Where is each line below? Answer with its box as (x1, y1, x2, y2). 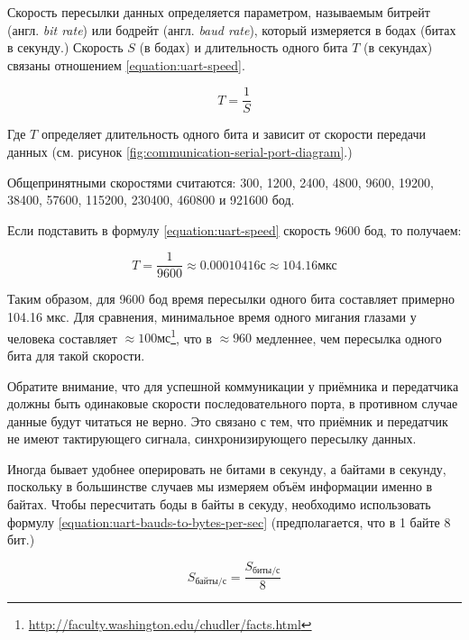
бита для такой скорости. (7, 345, 145, 364)
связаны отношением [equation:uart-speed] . (7, 55, 245, 74)
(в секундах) (363, 38, 433, 57)
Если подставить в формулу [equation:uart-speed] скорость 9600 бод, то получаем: (7, 220, 462, 239)
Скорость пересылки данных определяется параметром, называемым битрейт (7, 3, 430, 21)
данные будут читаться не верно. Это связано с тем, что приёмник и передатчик (7, 411, 448, 430)
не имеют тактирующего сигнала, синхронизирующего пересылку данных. (7, 429, 417, 448)
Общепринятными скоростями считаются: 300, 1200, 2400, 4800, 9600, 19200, (7, 172, 434, 191)
